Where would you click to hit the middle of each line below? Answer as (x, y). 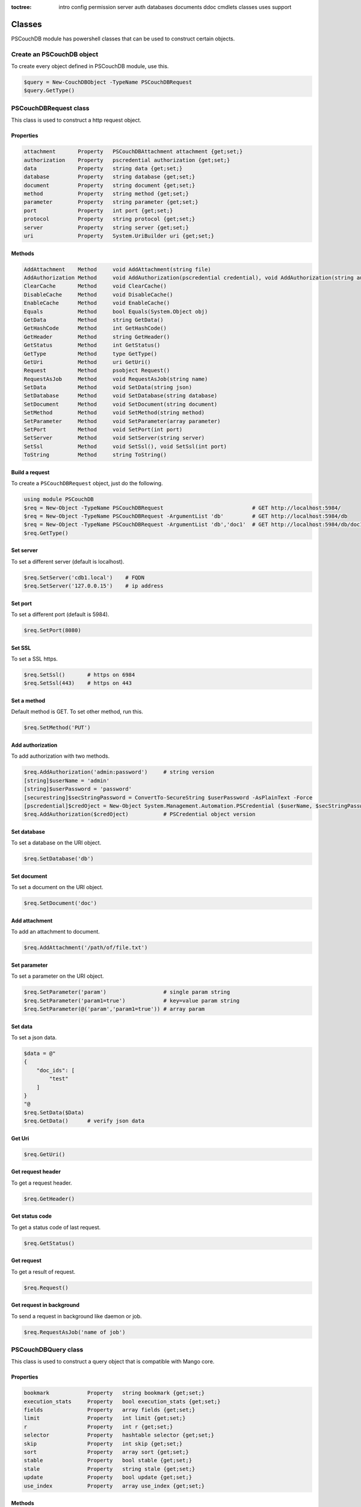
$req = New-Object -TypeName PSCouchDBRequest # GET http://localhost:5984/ (182, 508)
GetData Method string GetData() (94, 320)
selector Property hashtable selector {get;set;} (119, 1435)
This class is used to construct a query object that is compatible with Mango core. (113, 1362)
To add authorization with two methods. (60, 756)
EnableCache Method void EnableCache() (97, 303)
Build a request (30, 472)
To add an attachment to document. (56, 932)
